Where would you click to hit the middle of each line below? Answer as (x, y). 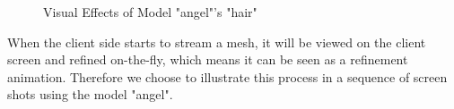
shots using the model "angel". (90, 94)
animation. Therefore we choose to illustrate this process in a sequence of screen (227, 76)
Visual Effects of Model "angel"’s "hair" (150, 12)
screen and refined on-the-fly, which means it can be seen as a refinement (208, 59)
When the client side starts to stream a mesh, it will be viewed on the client (217, 42)
